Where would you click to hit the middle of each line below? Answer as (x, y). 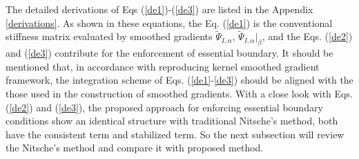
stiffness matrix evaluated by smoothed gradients (109, 36)
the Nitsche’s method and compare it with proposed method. (135, 148)
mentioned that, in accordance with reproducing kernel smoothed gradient (163, 66)
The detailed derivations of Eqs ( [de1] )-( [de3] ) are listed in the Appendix (159, 9)
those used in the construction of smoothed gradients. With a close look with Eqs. (179, 93)
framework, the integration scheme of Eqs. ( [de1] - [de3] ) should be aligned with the (179, 80)
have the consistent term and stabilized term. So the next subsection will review (175, 134)
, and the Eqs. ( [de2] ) (307, 36)
